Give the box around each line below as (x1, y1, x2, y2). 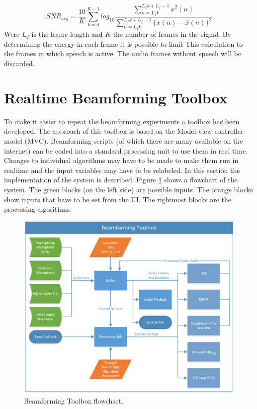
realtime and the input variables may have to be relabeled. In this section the (4, 164, 240, 175)
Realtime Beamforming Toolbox (4, 87, 228, 107)
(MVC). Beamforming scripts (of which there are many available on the (24, 135, 243, 146)
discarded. (4, 58, 35, 69)
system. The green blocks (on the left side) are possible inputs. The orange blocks (4, 184, 253, 194)
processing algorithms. (4, 204, 72, 214)
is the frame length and (31, 29, 103, 39)
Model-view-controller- (177, 126, 246, 136)
